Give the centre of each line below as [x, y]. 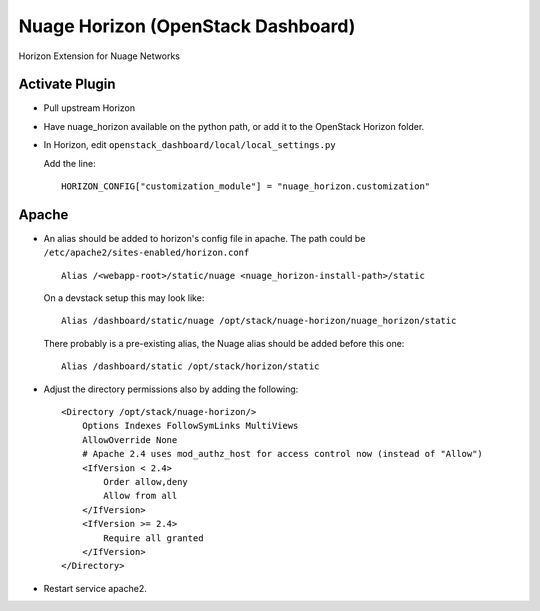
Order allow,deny [146, 481]
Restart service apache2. [95, 588]
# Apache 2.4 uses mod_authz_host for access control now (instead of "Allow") [282, 454]
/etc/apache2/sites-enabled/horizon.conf [146, 253]
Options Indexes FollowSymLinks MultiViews [190, 426]
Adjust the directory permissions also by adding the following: [171, 389]
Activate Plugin [67, 84]
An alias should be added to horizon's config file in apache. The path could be [204, 238]
